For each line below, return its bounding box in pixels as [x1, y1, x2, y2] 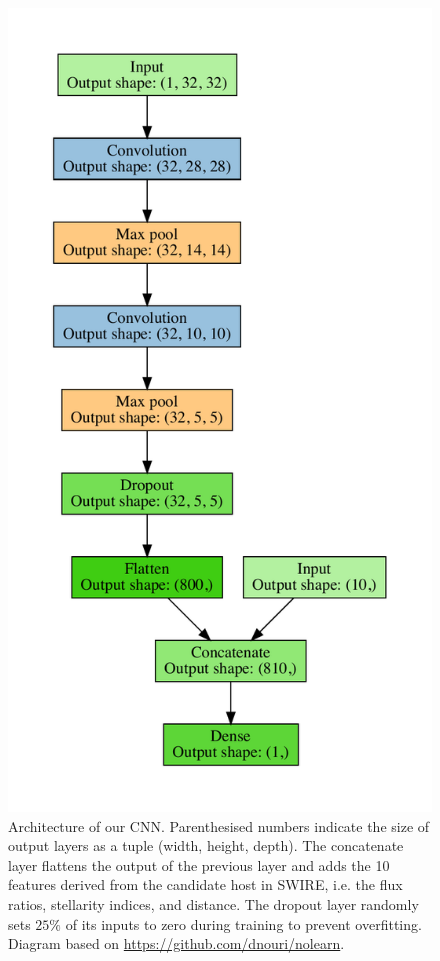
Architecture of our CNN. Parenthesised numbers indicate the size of [8, 815, 430, 836]
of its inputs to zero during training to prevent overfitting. [65, 913, 422, 934]
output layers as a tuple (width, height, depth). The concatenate [8, 835, 404, 856]
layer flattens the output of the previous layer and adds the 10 [8, 854, 390, 875]
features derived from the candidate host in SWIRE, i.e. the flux [8, 874, 403, 895]
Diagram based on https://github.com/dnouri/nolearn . [8, 933, 345, 954]
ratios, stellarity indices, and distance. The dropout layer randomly [8, 893, 419, 914]
